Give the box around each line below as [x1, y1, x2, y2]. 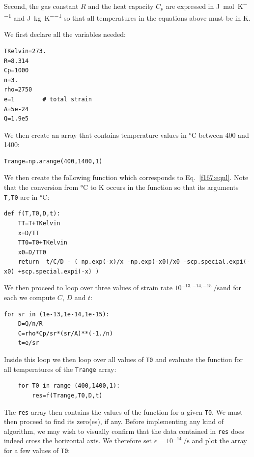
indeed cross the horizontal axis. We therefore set [4, 435, 152, 446]
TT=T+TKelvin [18, 219, 60, 227]
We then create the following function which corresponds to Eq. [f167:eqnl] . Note [4, 172, 249, 183]
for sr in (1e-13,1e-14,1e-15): [4, 310, 110, 318]
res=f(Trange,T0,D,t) [32, 392, 103, 399]
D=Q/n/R [18, 320, 43, 328]
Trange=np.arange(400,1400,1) [4, 157, 103, 165]
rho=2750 [4, 86, 32, 93]
